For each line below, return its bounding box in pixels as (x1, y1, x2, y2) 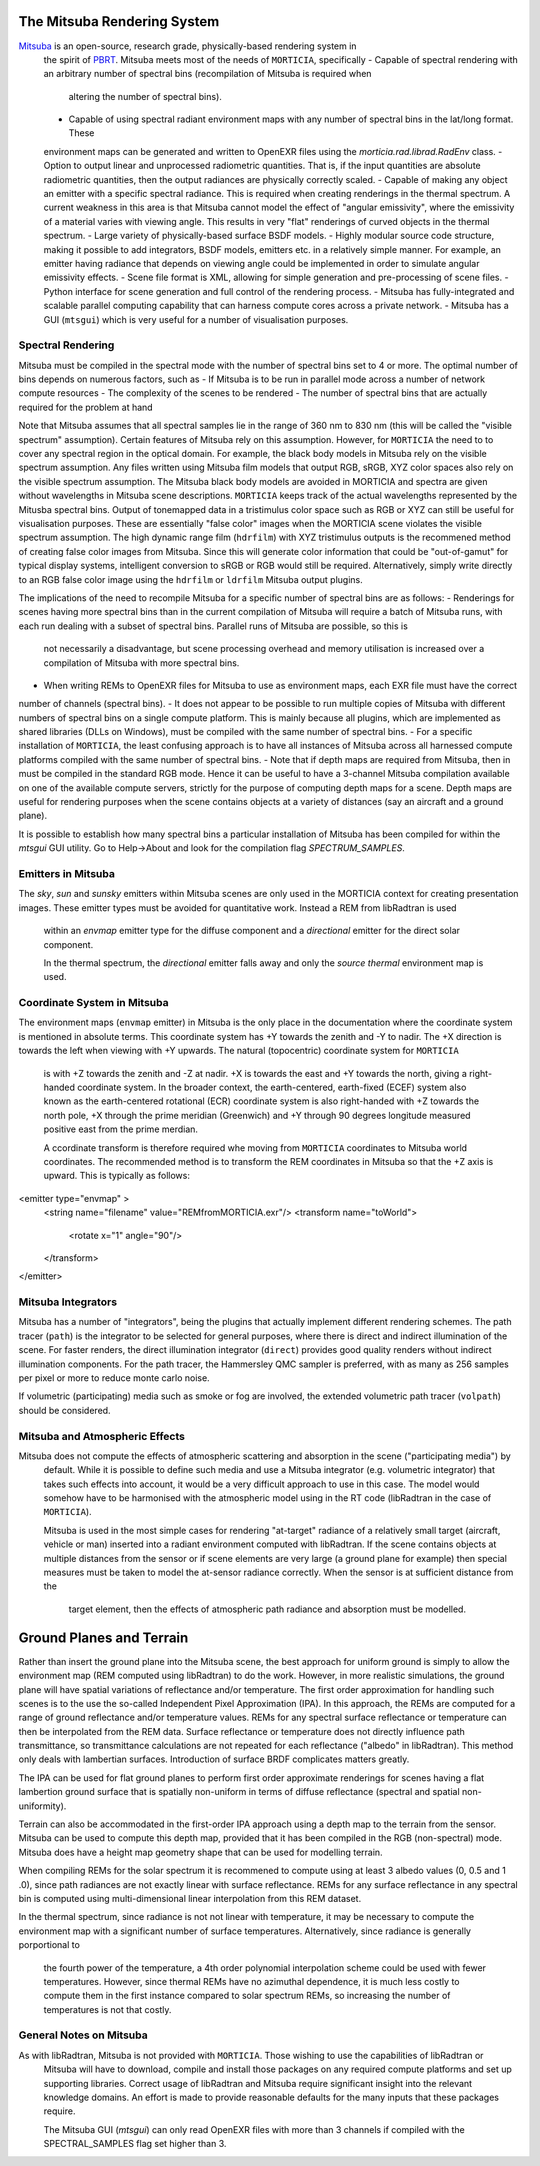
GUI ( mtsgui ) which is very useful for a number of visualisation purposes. (43, 313, 349, 325)
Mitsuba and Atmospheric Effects (18, 1429, 185, 1443)
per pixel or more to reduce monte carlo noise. (18, 1371, 210, 1384)
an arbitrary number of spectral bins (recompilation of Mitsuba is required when (43, 68, 372, 80)
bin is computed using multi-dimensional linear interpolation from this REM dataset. (18, 1892, 362, 1904)
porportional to (18, 1939, 80, 1951)
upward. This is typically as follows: (43, 1170, 190, 1182)
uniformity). (18, 1800, 67, 1812)
